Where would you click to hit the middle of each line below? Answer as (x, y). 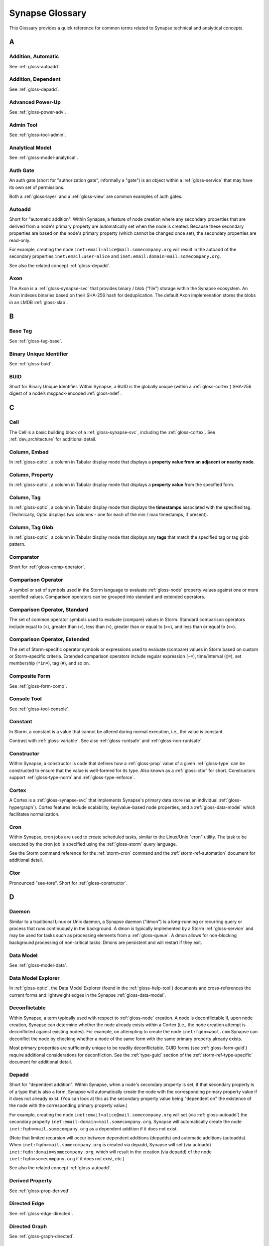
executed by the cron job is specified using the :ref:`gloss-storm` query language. (93, 844)
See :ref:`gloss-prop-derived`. (40, 1191)
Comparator (24, 557)
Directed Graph (28, 1226)
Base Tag (21, 331)
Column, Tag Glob (31, 527)
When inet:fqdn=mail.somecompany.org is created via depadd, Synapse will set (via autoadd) (110, 1145)
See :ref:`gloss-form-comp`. (38, 686)
